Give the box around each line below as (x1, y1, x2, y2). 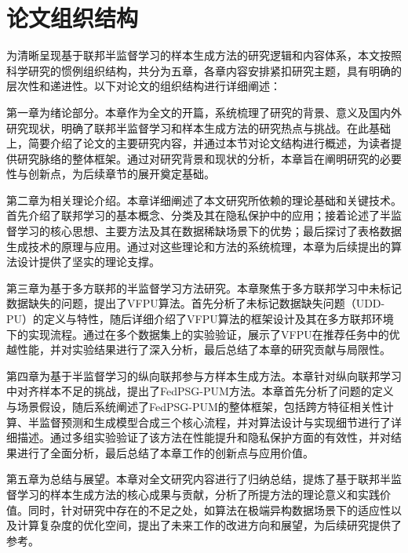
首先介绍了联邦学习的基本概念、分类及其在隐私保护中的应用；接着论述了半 (6, 207, 391, 224)
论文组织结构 (6, 2, 139, 34)
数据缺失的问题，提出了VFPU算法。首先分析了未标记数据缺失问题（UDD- (6, 295, 385, 311)
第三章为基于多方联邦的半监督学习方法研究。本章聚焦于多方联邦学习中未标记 (6, 279, 402, 296)
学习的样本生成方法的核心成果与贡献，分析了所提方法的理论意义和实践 (16, 486, 380, 502)
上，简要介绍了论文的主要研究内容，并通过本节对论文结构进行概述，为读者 (6, 135, 391, 151)
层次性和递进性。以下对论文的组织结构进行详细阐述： (6, 78, 281, 94)
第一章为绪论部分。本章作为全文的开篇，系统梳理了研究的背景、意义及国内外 (6, 104, 402, 120)
